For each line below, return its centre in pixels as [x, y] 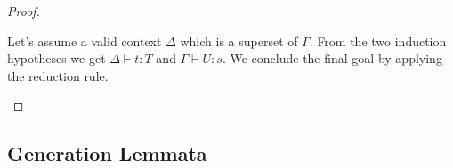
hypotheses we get [57, 58]
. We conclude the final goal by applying [332, 58]
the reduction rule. [58, 75]
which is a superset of [239, 40]
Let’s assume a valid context [85, 40]
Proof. [24, 11]
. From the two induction [378, 40]
